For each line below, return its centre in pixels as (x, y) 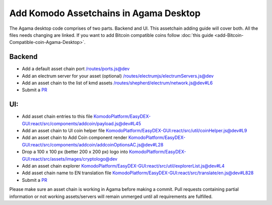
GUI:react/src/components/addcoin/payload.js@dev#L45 (81, 123)
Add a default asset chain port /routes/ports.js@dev (76, 69)
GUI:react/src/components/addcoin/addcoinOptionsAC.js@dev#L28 (93, 144)
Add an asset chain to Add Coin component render (75, 138)
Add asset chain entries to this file (57, 117)
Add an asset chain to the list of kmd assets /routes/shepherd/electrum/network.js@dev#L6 (117, 83)
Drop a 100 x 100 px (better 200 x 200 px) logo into (75, 152)
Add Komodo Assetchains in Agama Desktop (105, 13)
